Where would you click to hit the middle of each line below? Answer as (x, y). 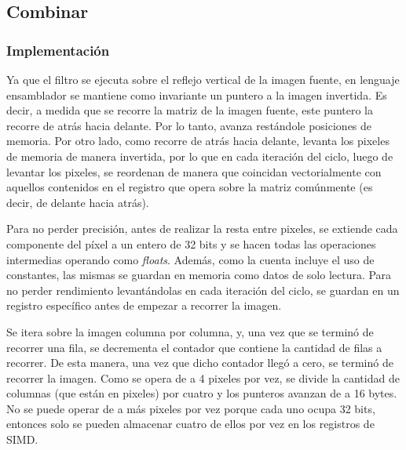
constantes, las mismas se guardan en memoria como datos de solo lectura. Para (199, 275)
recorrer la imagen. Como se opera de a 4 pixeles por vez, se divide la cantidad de (203, 377)
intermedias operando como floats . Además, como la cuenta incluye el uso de (190, 259)
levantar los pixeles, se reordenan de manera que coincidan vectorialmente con (194, 171)
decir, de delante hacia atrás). (78, 202)
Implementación (58, 50)
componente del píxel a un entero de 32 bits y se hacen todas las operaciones (191, 243)
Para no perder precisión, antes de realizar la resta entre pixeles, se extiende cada (202, 229)
